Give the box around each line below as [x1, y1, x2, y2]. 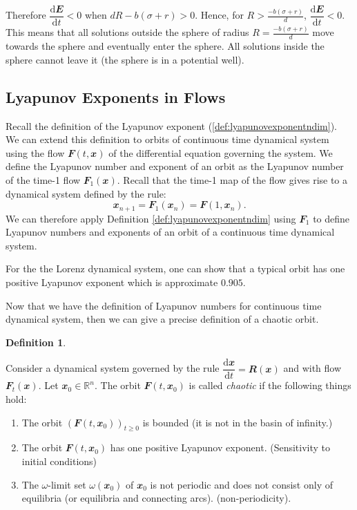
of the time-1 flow [6, 172, 81, 187]
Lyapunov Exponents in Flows [6, 86, 226, 107]
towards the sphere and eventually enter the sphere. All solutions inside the [6, 39, 325, 53]
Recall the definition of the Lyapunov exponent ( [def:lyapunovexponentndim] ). [6, 118, 337, 133]
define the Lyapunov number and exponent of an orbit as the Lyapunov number [6, 159, 344, 173]
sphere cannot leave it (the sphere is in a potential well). [6, 52, 244, 66]
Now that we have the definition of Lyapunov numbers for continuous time [6, 298, 322, 312]
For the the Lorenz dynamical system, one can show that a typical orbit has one [6, 261, 345, 276]
